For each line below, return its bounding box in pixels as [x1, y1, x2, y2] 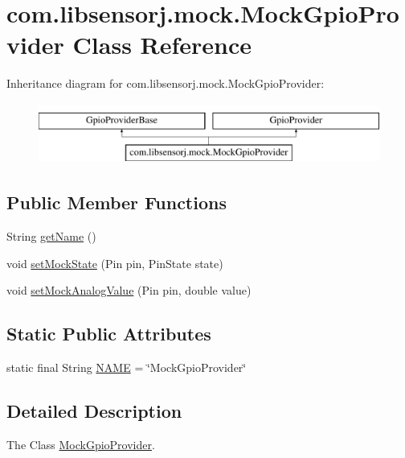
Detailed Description [6, 398, 182, 423]
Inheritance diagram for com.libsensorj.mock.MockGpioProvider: [6, 75, 325, 92]
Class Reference [72, 28, 252, 61]
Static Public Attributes [6, 321, 211, 346]
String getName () [6, 228, 96, 245]
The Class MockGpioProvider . [6, 436, 155, 453]
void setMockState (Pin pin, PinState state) [6, 254, 223, 271]
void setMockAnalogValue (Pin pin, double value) [6, 282, 252, 299]
